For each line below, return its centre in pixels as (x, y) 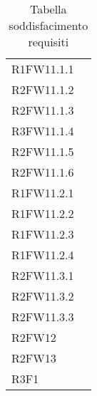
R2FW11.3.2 (43, 296)
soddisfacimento (48, 25)
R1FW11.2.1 (43, 193)
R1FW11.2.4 (43, 255)
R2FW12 (34, 337)
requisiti (48, 42)
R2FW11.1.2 (43, 89)
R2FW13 (34, 358)
